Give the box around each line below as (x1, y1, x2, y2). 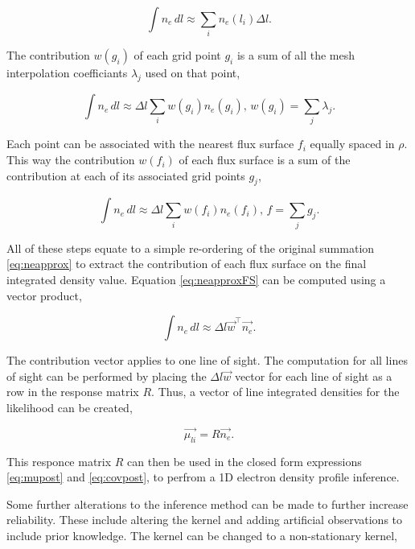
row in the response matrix (6, 383, 139, 400)
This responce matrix (6, 452, 112, 469)
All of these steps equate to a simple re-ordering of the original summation (6, 239, 375, 256)
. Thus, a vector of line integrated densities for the (151, 383, 400, 400)
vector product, (6, 287, 82, 303)
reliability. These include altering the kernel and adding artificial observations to (6, 511, 403, 528)
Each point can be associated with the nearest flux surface (6, 135, 294, 152)
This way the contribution (6, 151, 135, 168)
